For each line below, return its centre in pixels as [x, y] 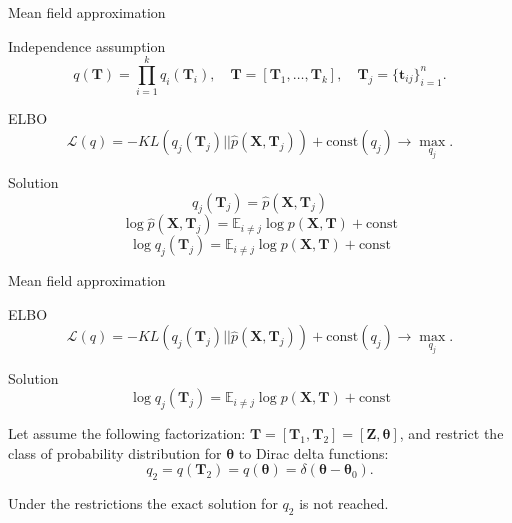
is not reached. [344, 503]
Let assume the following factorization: [127, 433]
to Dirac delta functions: [313, 452]
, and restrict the [451, 433]
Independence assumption [87, 45]
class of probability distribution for [115, 452]
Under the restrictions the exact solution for [143, 503]
